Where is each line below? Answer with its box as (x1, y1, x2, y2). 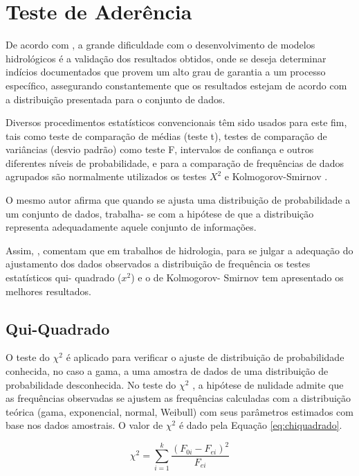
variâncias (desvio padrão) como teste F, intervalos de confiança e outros (6, 142, 314, 157)
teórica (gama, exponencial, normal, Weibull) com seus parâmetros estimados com (6, 404, 353, 418)
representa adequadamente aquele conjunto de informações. (6, 220, 257, 234)
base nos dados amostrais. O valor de (6, 418, 163, 432)
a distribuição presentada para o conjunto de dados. (6, 91, 225, 106)
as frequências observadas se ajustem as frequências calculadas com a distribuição (6, 391, 351, 405)
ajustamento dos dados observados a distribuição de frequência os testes (6, 256, 311, 271)
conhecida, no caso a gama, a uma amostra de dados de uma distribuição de (6, 364, 329, 378)
